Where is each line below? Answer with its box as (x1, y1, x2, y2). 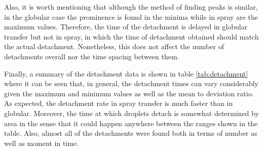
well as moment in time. (4, 137, 79, 148)
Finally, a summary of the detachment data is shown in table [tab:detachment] (4, 68, 248, 79)
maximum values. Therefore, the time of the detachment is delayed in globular (4, 21, 248, 32)
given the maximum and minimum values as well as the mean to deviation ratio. (4, 88, 254, 98)
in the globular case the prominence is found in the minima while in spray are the (4, 11, 258, 22)
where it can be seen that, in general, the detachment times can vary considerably (4, 78, 259, 89)
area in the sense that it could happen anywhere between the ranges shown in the (4, 118, 258, 128)
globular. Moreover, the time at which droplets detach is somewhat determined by (4, 107, 259, 118)
